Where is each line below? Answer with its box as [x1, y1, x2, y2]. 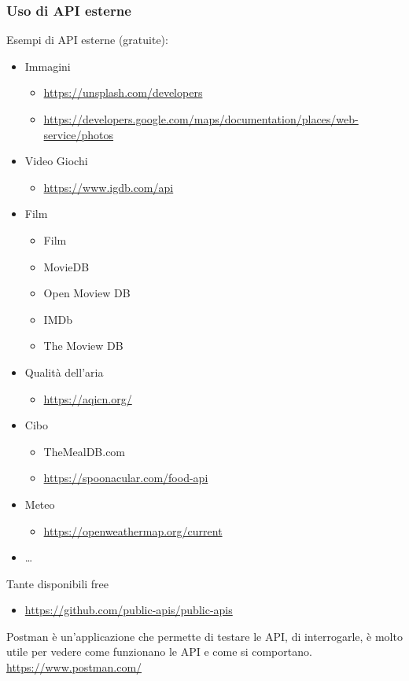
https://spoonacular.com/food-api [43, 469, 208, 486]
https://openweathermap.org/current [43, 522, 223, 539]
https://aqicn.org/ [43, 390, 132, 407]
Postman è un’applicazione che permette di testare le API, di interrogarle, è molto [6, 628, 403, 644]
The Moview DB [43, 337, 123, 354]
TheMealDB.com [43, 443, 126, 459]
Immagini [24, 57, 71, 74]
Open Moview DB [43, 285, 131, 301]
